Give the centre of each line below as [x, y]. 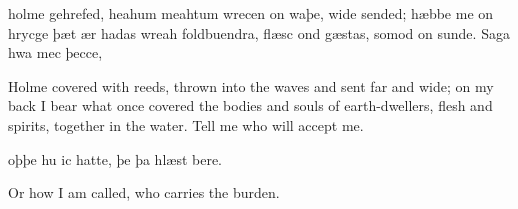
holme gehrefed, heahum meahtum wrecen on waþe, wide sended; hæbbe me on [251, 13]
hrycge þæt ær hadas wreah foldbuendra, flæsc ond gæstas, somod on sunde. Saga [259, 32]
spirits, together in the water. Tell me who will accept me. [186, 124]
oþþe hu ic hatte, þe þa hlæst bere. [115, 158]
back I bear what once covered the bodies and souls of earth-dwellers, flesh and [250, 105]
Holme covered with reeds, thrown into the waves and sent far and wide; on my [251, 85]
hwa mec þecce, [55, 52]
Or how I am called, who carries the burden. [144, 192]
